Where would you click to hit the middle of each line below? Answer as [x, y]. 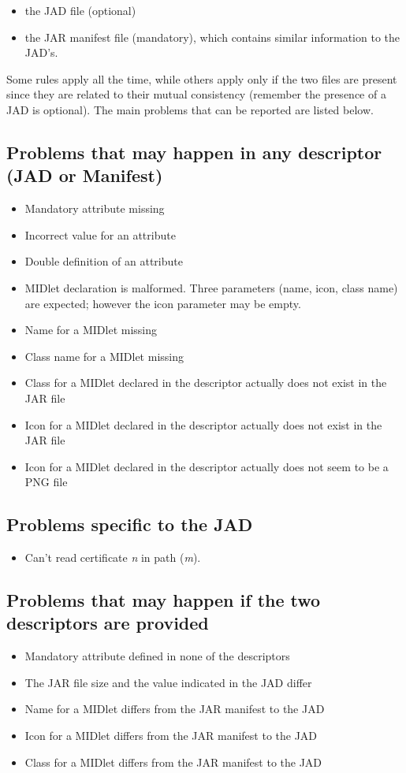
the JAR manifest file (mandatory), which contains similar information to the [212, 37]
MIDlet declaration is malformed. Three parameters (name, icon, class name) [211, 287]
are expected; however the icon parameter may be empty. [163, 303]
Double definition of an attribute [104, 261]
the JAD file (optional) [80, 10]
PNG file [46, 482]
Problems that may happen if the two [164, 600]
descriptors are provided [108, 623]
